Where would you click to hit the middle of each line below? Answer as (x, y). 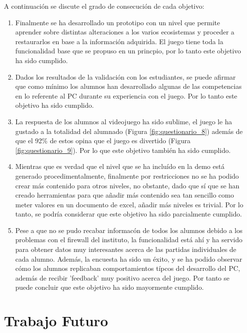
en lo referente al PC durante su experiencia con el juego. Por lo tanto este (126, 95)
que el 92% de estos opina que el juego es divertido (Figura (103, 141)
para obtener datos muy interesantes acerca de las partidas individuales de (126, 249)
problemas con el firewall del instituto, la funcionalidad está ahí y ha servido (129, 240)
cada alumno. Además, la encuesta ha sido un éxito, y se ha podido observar (129, 258)
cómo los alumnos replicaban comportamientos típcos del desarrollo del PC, (128, 268)
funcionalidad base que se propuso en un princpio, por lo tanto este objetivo (128, 51)
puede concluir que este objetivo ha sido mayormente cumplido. (109, 287)
